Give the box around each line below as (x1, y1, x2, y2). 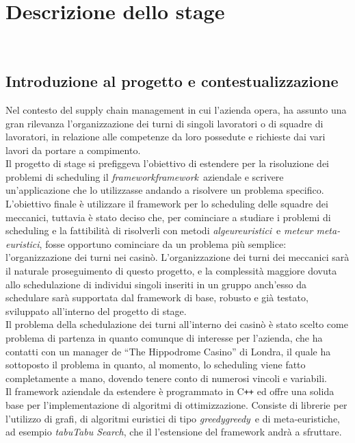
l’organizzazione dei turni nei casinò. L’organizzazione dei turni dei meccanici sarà (5, 250, 350, 264)
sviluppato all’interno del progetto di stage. (5, 303, 187, 318)
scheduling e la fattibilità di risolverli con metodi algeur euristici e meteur (5, 223, 313, 238)
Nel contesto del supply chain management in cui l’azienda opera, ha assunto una (5, 102, 347, 116)
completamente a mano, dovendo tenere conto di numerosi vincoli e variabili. (5, 370, 327, 385)
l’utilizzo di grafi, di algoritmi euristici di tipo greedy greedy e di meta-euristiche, (5, 411, 340, 425)
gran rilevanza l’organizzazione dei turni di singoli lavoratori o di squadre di (5, 116, 324, 130)
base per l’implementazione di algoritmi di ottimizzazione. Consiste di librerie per (5, 398, 347, 412)
